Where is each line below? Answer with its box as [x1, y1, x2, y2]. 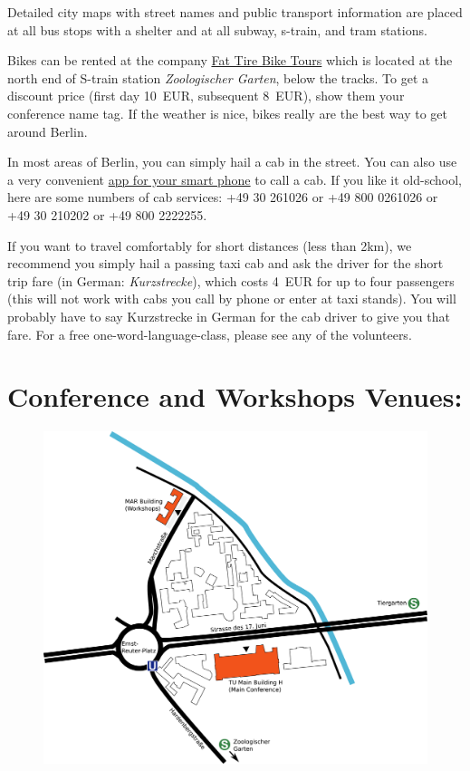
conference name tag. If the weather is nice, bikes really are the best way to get [7, 103, 448, 122]
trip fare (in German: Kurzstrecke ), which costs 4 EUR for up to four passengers [7, 271, 455, 290]
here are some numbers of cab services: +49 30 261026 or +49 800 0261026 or [7, 188, 438, 207]
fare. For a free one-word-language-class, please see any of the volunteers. [7, 324, 412, 343]
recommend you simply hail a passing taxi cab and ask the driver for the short [7, 254, 444, 273]
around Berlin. [7, 121, 88, 140]
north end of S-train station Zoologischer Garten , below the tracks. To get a [7, 68, 428, 87]
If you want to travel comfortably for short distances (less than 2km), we [7, 236, 412, 255]
